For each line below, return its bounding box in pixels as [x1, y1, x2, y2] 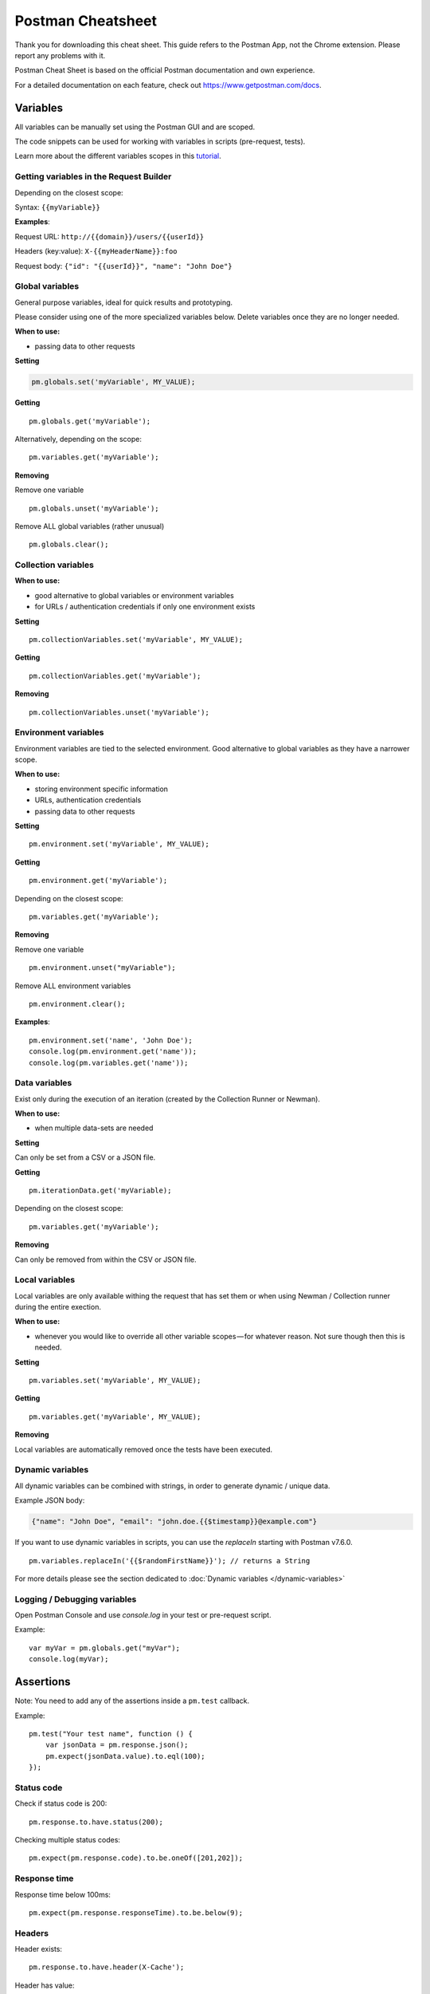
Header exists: [14, 1945, 63, 1954]
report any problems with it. [14, 50, 106, 60]
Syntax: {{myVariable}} [14, 202, 101, 211]
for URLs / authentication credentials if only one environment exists [34, 602, 256, 612]
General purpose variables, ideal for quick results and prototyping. [14, 298, 233, 307]
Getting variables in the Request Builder [14, 171, 172, 183]
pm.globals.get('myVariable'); [29, 416, 151, 426]
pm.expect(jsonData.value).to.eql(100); [45, 1752, 206, 1760]
